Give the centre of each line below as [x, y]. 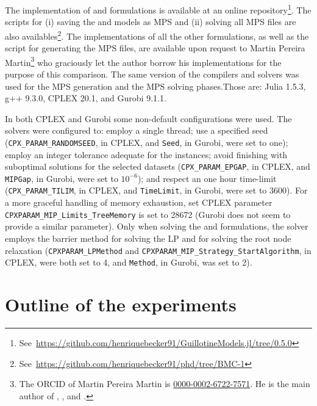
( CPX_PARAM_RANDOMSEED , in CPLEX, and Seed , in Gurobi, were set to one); [147, 142]
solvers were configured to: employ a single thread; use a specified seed [137, 130]
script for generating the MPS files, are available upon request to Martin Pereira [155, 48]
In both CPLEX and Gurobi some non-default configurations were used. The [148, 118]
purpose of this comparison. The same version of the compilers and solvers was [152, 74]
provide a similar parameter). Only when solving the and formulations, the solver [157, 226]
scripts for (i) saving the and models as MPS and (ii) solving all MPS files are [151, 22]
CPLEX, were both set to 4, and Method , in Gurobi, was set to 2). [129, 262]
